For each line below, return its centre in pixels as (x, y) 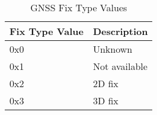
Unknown (113, 49)
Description (120, 31)
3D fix (105, 100)
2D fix (105, 83)
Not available (120, 66)
